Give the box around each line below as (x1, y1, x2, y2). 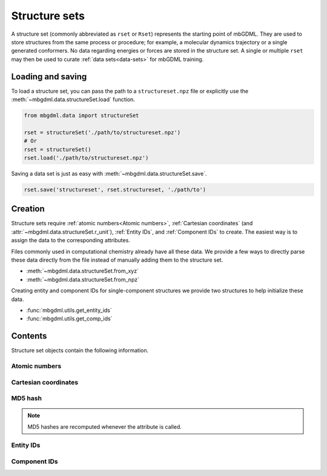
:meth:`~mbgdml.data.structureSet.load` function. (11, 96, 136, 103)
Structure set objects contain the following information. (11, 347, 149, 354)
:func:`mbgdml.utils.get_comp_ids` (26, 315, 113, 322)
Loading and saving (11, 71, 87, 82)
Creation (11, 203, 45, 214)
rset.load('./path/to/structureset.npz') (24, 154, 149, 161)
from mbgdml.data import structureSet (24, 112, 139, 119)
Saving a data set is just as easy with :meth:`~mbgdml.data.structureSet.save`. (11, 170, 207, 177)
